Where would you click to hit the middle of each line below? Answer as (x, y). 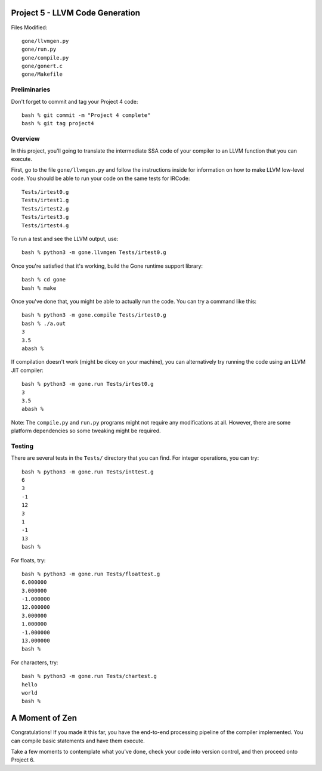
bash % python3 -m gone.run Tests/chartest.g (89, 676)
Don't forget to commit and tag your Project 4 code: (75, 101)
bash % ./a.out (44, 323)
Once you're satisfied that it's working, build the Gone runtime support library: (107, 266)
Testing (22, 446)
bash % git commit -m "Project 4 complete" (86, 115)
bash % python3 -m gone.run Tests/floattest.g (91, 574)
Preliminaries (31, 89)
